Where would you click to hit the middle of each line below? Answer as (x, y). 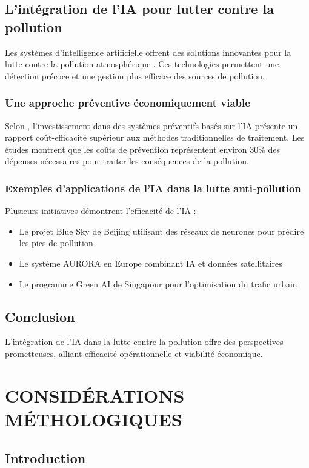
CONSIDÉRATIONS (95, 395)
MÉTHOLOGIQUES (94, 419)
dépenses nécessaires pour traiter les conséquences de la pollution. (127, 161)
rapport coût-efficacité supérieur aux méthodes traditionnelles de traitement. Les (155, 137)
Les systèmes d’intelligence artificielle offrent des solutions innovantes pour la (148, 52)
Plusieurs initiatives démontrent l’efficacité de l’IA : (101, 211)
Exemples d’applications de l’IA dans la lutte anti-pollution (153, 188)
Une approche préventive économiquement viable (128, 103)
